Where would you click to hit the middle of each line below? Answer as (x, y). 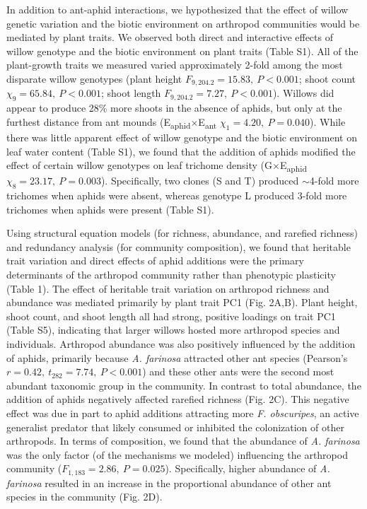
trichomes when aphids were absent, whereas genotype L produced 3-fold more (177, 195)
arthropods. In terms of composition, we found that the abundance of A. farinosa (183, 441)
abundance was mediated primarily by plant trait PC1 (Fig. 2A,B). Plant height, (182, 302)
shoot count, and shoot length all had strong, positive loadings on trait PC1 (171, 316)
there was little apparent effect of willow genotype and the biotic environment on (182, 137)
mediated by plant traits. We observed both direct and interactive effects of (170, 37)
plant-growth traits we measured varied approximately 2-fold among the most (175, 65)
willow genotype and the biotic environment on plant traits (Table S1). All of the (182, 51)
